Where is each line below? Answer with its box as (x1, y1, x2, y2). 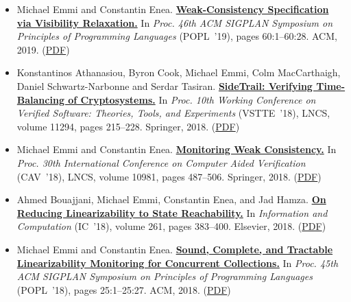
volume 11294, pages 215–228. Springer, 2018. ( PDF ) (16, 119, 240, 133)
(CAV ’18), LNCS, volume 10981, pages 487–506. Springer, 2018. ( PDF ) (16, 169, 322, 183)
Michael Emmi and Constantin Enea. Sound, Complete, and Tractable (16, 242, 333, 256)
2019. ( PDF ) (16, 42, 70, 56)
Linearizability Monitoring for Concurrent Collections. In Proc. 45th (16, 255, 339, 270)
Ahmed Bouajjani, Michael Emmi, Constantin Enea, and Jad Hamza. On (16, 192, 326, 207)
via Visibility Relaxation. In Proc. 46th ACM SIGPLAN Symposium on (16, 15, 333, 30)
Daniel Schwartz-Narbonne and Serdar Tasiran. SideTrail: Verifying (16, 78, 313, 93)
